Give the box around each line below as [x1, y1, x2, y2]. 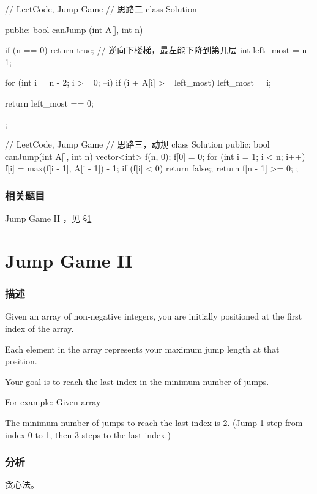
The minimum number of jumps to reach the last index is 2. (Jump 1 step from [5, 416, 303, 429]
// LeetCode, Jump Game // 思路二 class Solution [5, 2, 197, 15]
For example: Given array [5, 395, 101, 408]
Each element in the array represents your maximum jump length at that [5, 342, 280, 355]
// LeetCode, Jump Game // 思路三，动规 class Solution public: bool [5, 138, 270, 151]
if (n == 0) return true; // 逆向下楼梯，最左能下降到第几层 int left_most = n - [5, 43, 313, 56]
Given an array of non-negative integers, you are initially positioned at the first [5, 310, 302, 323]
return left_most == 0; [5, 96, 94, 109]
